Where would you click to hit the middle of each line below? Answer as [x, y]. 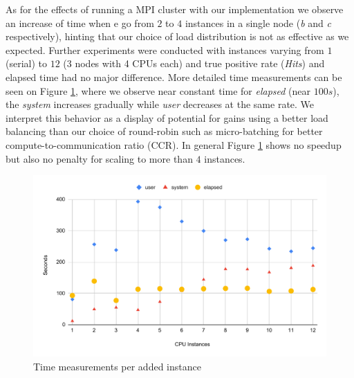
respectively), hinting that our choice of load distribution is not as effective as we [177, 36]
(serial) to [27, 63]
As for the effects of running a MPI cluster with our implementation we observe [175, 9]
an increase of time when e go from [80, 22]
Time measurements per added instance [117, 366]
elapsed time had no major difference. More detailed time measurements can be [174, 76]
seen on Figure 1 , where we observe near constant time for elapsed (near [158, 90]
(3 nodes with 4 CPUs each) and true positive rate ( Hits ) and [194, 63]
